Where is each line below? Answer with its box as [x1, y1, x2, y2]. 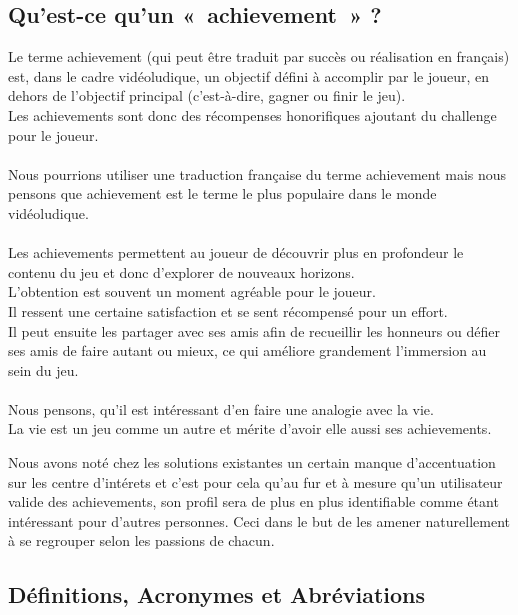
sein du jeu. [8, 359, 79, 380]
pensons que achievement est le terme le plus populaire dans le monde [8, 183, 437, 204]
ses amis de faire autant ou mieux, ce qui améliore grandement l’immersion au [8, 340, 487, 361]
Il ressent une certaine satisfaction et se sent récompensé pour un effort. [8, 300, 448, 321]
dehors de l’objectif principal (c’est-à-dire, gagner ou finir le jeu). [8, 85, 406, 106]
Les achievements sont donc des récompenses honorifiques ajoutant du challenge [8, 104, 497, 125]
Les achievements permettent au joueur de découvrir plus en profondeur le [8, 242, 464, 263]
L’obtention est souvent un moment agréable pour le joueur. [8, 281, 376, 302]
